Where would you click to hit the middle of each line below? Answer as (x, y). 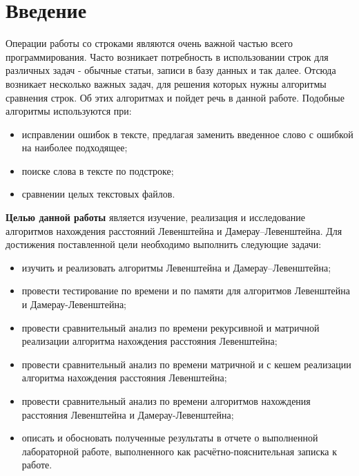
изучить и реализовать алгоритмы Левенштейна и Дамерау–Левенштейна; (176, 267)
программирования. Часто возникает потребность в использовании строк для (167, 56)
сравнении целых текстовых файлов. (98, 194)
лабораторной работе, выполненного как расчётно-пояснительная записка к (179, 451)
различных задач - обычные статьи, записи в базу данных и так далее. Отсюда (171, 70)
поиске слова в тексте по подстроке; (98, 170)
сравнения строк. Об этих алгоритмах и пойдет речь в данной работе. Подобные (175, 97)
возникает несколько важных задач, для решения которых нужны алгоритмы (166, 83)
